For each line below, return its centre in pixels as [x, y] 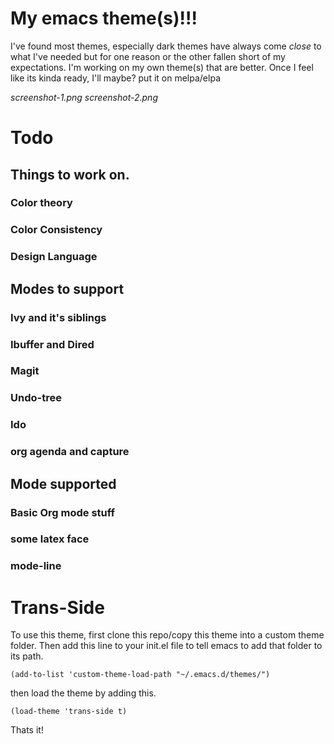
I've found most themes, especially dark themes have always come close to [166, 46]
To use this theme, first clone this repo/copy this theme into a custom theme [167, 635]
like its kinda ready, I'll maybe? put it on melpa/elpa [115, 78]
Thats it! [27, 730]
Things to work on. [70, 174]
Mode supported [63, 483]
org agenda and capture [70, 452]
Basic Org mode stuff [63, 512]
